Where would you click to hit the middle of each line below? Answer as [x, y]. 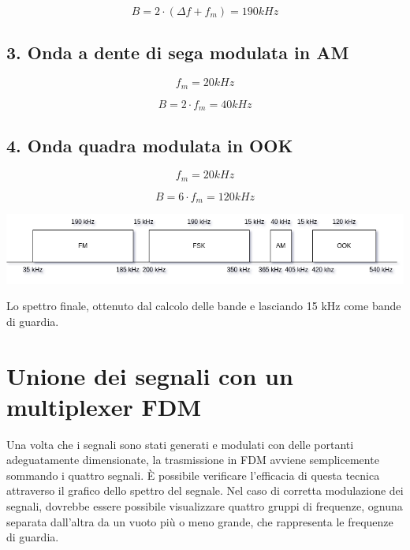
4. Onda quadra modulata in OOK [150, 145]
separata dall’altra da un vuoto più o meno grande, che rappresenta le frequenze [200, 521]
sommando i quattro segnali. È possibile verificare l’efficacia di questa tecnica [193, 475]
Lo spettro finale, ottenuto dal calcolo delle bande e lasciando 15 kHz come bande [204, 306]
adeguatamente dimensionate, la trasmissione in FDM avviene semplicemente [193, 460]
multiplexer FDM [104, 406]
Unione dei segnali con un [150, 375]
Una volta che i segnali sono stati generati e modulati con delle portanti [180, 444]
